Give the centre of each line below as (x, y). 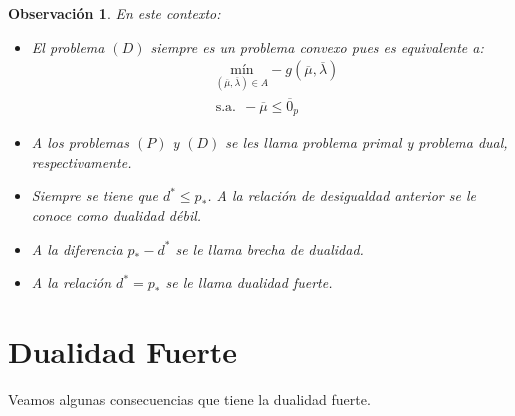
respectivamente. (81, 161)
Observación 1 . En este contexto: (114, 13)
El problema (68, 46)
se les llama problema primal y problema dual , (366, 142)
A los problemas (80, 142)
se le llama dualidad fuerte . (249, 282)
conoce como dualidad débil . (116, 214)
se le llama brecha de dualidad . (269, 248)
